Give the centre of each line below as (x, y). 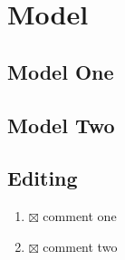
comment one (80, 216)
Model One (61, 71)
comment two (80, 246)
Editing (43, 178)
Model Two (61, 125)
